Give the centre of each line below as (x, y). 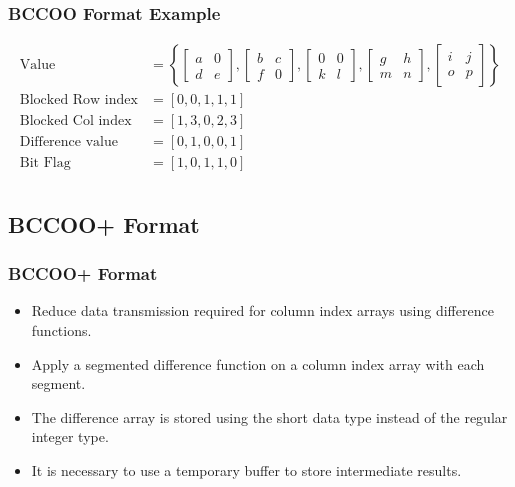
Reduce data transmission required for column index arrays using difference (262, 310)
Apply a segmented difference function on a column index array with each (258, 363)
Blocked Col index (75, 121)
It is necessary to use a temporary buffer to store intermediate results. (246, 469)
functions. (61, 330)
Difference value (68, 142)
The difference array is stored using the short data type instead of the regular (269, 416)
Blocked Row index (78, 100)
